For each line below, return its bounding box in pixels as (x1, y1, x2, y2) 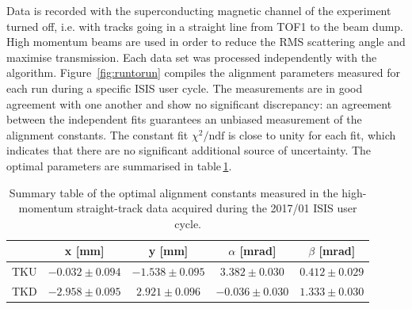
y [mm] (148, 242, 189, 259)
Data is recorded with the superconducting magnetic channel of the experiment (6, 2, 391, 18)
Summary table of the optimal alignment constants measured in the (9, 184, 338, 200)
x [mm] (64, 242, 105, 259)
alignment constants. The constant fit (6, 126, 189, 143)
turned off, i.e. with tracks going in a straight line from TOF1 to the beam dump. (6, 17, 404, 34)
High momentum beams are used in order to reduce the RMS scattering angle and (6, 33, 406, 50)
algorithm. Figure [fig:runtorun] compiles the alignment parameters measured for (6, 64, 401, 81)
